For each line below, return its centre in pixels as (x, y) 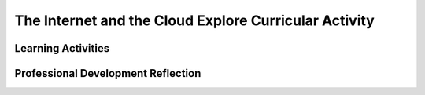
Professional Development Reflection (108, 73)
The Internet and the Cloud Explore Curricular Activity (195, 20)
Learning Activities (62, 48)
